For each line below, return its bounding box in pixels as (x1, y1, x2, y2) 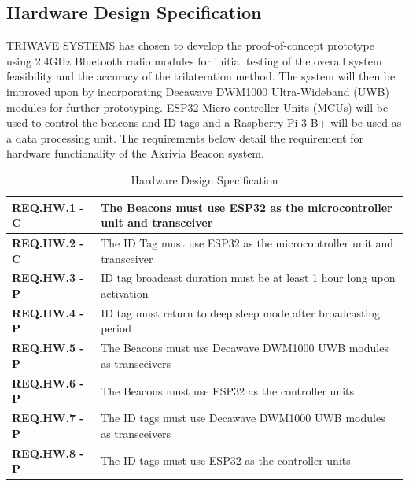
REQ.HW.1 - (12, 198, 84, 215)
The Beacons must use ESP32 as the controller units (101, 382, 355, 399)
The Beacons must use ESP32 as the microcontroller (101, 198, 392, 215)
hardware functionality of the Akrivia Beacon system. (6, 145, 264, 161)
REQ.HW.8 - (12, 444, 84, 461)
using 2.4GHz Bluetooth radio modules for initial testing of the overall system (6, 52, 382, 69)
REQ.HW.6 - (12, 374, 84, 391)
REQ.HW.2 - (12, 234, 84, 250)
